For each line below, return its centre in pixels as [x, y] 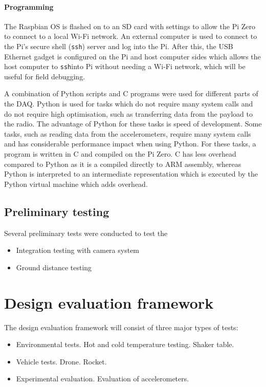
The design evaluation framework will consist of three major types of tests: [121, 327]
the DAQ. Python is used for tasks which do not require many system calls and [129, 104]
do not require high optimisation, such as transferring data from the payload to [128, 113]
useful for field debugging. [45, 76]
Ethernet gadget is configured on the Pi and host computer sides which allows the [132, 56]
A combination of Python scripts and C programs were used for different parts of [131, 93]
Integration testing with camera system [78, 250]
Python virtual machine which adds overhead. [76, 184]
